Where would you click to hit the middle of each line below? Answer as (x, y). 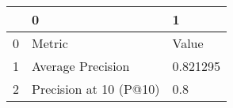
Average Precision (81, 66)
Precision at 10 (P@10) (96, 89)
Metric (50, 43)
